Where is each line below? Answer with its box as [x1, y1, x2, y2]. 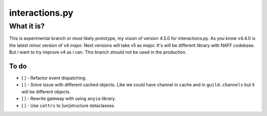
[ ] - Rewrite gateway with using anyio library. [21, 96, 116, 102]
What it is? [9, 22, 45, 30]
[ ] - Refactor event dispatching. [21, 75, 87, 81]
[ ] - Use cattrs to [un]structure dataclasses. [21, 102, 116, 108]
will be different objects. [21, 88, 71, 94]
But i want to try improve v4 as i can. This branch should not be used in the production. [9, 49, 187, 55]
